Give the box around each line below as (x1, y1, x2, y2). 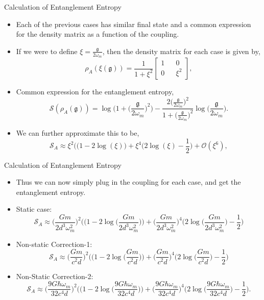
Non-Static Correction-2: (16, 270, 93, 281)
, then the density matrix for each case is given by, (102, 45, 260, 56)
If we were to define (16, 45, 78, 56)
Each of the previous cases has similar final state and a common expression (16, 18, 251, 29)
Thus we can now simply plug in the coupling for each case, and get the (16, 177, 241, 187)
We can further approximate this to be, (16, 127, 139, 138)
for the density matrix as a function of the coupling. (16, 29, 179, 39)
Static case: (16, 204, 52, 214)
